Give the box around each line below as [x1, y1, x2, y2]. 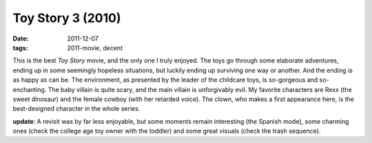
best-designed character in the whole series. [12, 104, 141, 113]
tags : [12, 43, 28, 52]
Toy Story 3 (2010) [12, 10, 121, 25]
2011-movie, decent [67, 43, 123, 52]
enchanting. [12, 85, 47, 93]
